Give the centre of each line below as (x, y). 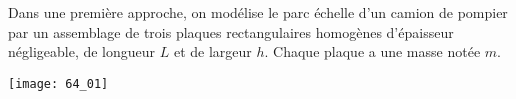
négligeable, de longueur (82, 51)
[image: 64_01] (58, 83)
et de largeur (212, 51)
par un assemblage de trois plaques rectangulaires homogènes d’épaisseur (231, 31)
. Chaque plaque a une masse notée (372, 51)
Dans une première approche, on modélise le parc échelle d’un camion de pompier (258, 12)
